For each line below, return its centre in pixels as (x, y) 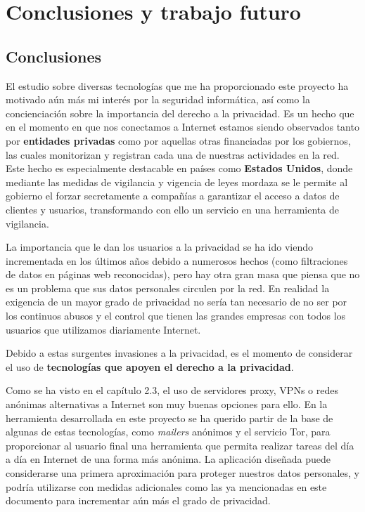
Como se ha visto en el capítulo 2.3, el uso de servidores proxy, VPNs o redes (172, 390)
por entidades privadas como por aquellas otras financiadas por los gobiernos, (178, 140)
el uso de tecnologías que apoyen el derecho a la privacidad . (150, 366)
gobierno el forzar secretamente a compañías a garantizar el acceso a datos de (173, 196)
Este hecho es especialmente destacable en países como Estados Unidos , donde (179, 168)
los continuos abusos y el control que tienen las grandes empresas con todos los (176, 316)
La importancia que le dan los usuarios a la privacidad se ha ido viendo (159, 247)
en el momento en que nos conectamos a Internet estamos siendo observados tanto (182, 127)
